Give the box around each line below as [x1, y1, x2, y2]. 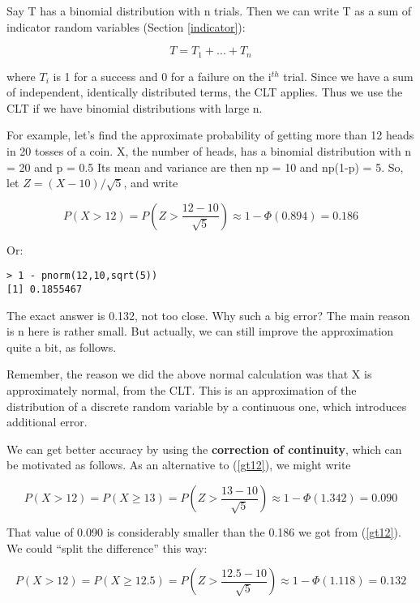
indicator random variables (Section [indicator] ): [6, 18, 246, 35]
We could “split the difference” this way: [6, 539, 208, 556]
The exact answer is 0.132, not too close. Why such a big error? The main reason [6, 306, 410, 323]
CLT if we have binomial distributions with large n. [6, 99, 263, 116]
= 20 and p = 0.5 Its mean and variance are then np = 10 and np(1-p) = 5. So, [6, 158, 404, 175]
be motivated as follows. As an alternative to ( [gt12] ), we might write [6, 456, 351, 473]
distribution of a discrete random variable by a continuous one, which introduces [6, 397, 407, 414]
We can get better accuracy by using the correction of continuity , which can [6, 440, 402, 457]
